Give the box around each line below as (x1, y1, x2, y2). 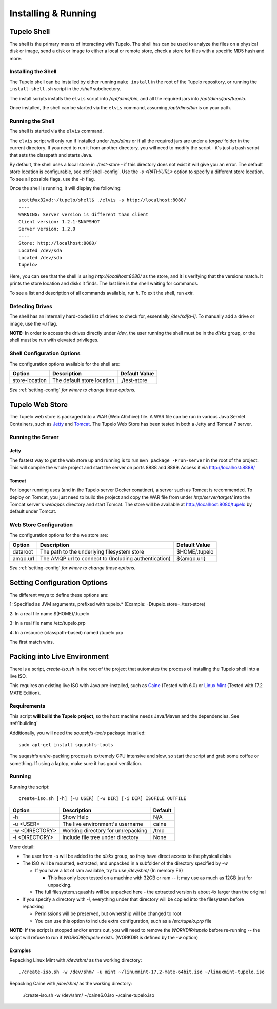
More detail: (9, 844, 35, 850)
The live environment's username (62, 820, 143, 827)
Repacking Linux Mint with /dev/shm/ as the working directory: (9, 957, 142, 963)
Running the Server (9, 434, 59, 441)
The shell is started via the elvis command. (9, 128, 104, 135)
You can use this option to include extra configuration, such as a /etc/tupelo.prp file (35, 918, 212, 924)
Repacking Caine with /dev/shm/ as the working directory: (9, 980, 132, 986)
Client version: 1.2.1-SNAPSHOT (18, 219, 100, 224)
